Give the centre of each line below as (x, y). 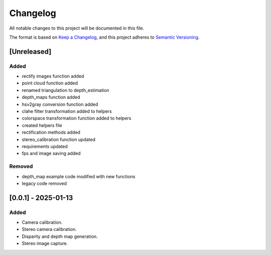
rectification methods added (51, 133)
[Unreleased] (30, 51)
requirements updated (45, 146)
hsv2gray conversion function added (60, 104)
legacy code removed (44, 183)
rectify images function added (53, 76)
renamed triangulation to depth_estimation (66, 90)
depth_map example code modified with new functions (79, 176)
